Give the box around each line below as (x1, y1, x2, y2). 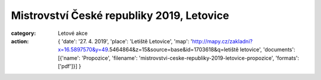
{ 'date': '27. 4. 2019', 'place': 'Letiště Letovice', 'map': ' (58, 37, 193, 44)
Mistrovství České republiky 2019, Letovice (11, 9, 229, 22)
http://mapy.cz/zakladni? (192, 37, 253, 44)
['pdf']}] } (58, 63, 81, 70)
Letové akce (58, 30, 88, 37)
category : (11, 30, 36, 37)
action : (11, 37, 29, 44)
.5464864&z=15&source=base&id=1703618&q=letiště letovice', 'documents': (108, 46, 295, 53)
